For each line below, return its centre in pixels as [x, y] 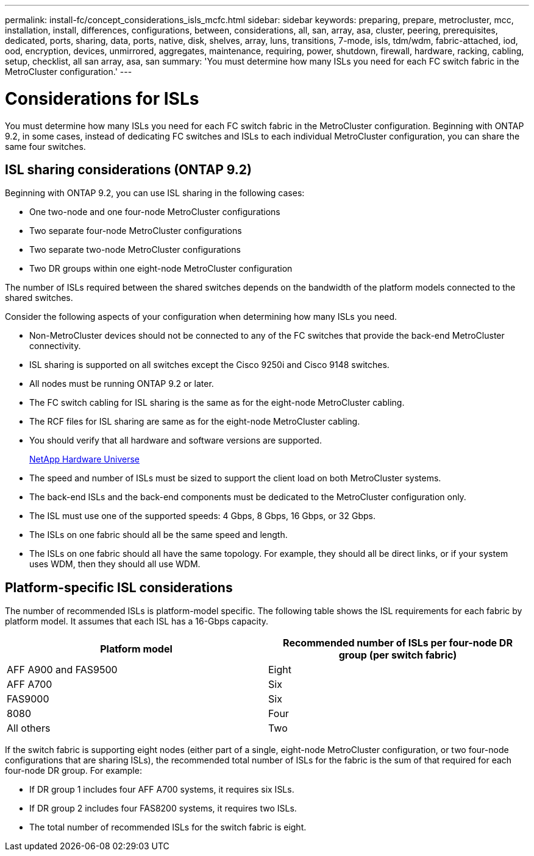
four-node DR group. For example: [73, 771]
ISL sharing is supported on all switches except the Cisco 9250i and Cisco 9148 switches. [209, 365]
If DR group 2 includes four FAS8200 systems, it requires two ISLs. [163, 808]
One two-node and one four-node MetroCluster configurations [155, 212]
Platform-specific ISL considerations [119, 587]
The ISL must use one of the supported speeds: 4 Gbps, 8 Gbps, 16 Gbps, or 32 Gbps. [202, 516]
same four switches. [45, 146]
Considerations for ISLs [102, 98]
